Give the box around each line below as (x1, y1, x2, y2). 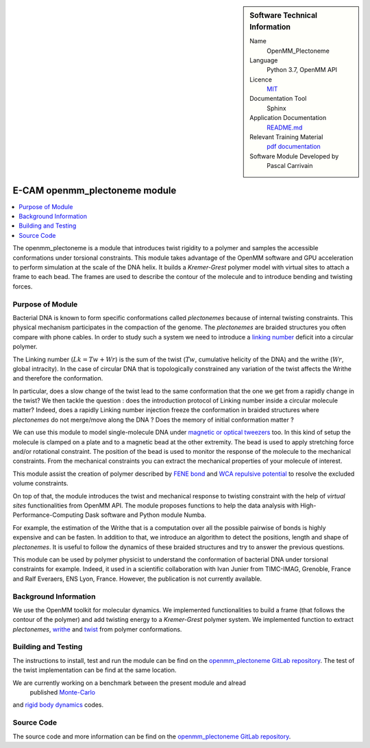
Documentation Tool (249, 95, 307, 103)
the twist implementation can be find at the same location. (12, 666, 177, 675)
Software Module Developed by (249, 152, 339, 160)
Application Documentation (249, 114, 327, 122)
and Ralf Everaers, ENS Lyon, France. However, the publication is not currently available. (12, 575, 262, 583)
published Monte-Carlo (29, 688, 96, 696)
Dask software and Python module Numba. (84, 511, 207, 519)
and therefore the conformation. (12, 374, 103, 383)
